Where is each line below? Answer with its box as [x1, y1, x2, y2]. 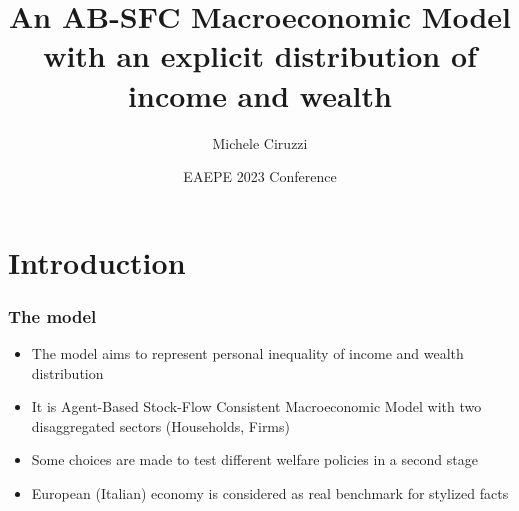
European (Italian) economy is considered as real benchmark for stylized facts [31, 483, 509, 504]
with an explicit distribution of [43, 35, 477, 76]
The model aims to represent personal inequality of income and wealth [31, 343, 464, 364]
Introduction [8, 241, 186, 282]
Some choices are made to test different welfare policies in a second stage [31, 449, 478, 470]
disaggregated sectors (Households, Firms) [31, 415, 290, 436]
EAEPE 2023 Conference [183, 166, 337, 187]
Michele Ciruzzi [212, 132, 308, 153]
